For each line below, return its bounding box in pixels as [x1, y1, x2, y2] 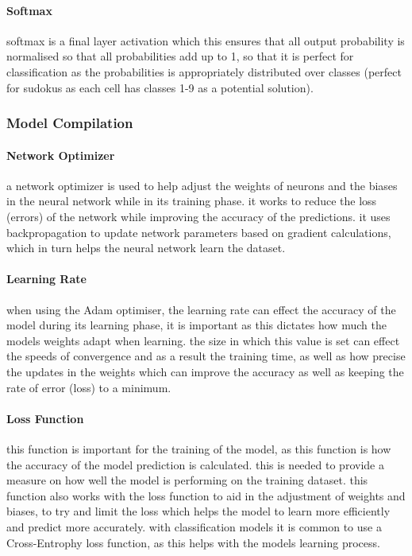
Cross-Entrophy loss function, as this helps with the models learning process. [6, 534, 380, 550]
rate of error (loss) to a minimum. [6, 379, 171, 395]
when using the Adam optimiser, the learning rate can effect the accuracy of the [6, 301, 396, 317]
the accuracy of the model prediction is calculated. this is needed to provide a [6, 456, 384, 472]
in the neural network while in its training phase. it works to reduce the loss [6, 192, 377, 209]
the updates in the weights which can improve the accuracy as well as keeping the [6, 363, 404, 379]
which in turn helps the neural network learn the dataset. [6, 239, 286, 256]
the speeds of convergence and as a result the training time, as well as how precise [6, 348, 406, 364]
